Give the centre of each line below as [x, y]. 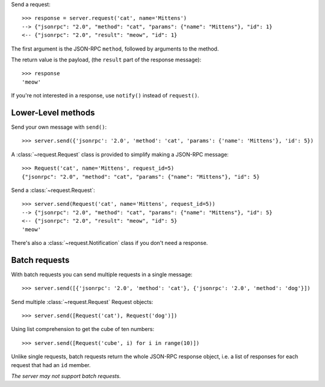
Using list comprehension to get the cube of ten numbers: [83, 329]
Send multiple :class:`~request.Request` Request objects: [82, 302]
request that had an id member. [51, 365]
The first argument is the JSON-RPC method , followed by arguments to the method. [115, 49]
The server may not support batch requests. [66, 376]
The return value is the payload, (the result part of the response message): [106, 60]
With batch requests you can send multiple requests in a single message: [102, 274]
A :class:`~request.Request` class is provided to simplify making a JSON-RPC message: [120, 154]
